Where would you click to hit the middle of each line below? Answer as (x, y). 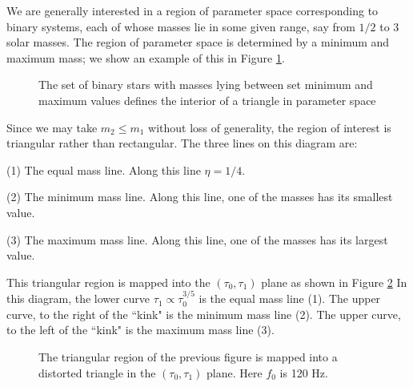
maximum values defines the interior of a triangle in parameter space (207, 100)
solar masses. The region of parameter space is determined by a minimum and (198, 42)
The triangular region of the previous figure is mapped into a (188, 356)
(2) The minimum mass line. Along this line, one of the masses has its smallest (200, 197)
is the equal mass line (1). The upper (290, 298)
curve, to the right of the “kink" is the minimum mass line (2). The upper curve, (204, 314)
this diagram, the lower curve (78, 298)
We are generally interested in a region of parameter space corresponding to (192, 10)
